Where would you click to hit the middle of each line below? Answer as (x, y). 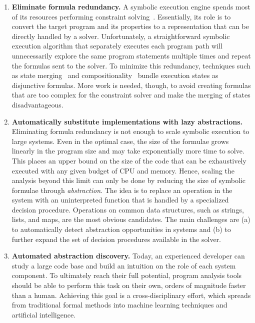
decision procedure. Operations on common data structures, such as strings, (128, 209)
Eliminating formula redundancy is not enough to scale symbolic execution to (130, 131)
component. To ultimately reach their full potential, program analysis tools (127, 275)
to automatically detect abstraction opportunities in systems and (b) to (121, 229)
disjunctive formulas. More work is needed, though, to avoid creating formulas (131, 85)
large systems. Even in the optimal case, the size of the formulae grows (120, 141)
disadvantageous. (37, 104)
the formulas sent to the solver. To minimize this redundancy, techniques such (131, 65)
